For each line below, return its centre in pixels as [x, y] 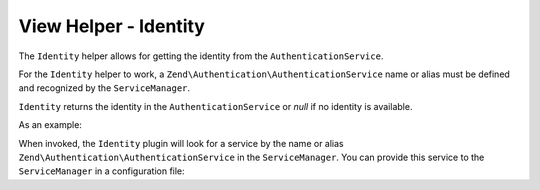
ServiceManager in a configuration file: [101, 171]
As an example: [50, 125]
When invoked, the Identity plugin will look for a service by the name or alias [181, 143]
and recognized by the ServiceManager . [104, 88]
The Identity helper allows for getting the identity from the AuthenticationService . [201, 56]
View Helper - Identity [111, 26]
